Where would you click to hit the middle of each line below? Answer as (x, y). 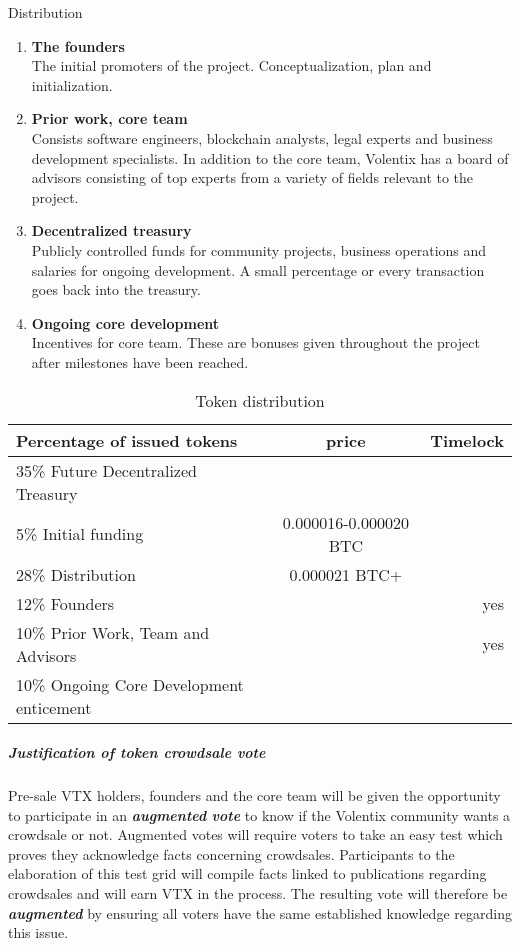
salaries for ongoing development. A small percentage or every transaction (258, 269)
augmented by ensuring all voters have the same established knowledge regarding (260, 912)
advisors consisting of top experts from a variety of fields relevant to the (252, 177)
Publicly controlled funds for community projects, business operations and (259, 249)
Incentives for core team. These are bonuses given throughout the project (255, 342)
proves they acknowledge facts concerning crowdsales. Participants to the (231, 853)
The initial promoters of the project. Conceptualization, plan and (231, 65)
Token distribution (260, 400)
